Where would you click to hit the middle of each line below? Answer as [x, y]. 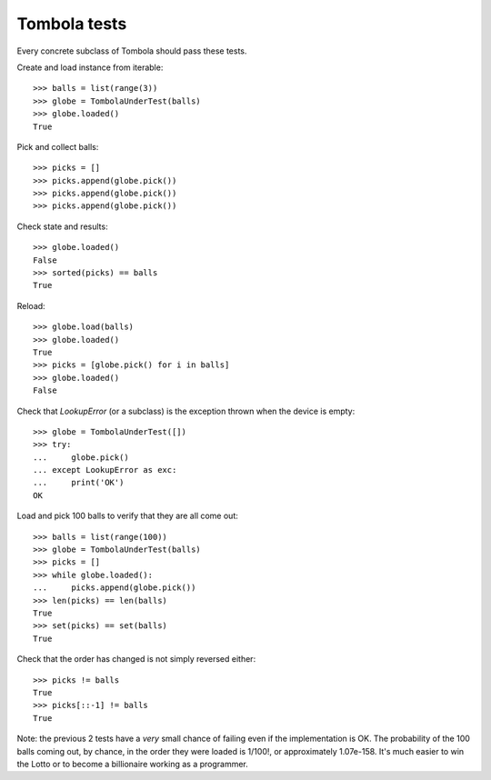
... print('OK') [79, 483]
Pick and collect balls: [58, 146]
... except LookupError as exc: [105, 470]
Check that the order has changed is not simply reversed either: [136, 659]
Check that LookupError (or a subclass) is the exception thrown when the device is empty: [186, 411]
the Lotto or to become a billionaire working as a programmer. [133, 764]
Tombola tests [72, 24]
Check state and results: [62, 226]
